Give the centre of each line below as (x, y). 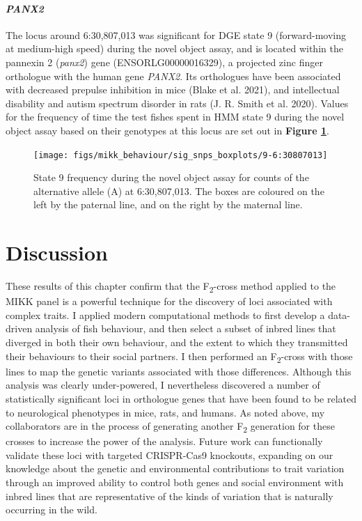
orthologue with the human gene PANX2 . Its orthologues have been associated (173, 76)
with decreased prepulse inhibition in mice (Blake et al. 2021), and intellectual (173, 90)
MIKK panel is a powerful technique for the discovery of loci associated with (169, 301)
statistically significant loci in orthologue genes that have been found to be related (181, 398)
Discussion (57, 252)
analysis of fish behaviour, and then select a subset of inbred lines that (186, 328)
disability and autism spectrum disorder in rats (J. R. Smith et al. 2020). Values (177, 103)
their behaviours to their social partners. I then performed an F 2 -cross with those (179, 357)
